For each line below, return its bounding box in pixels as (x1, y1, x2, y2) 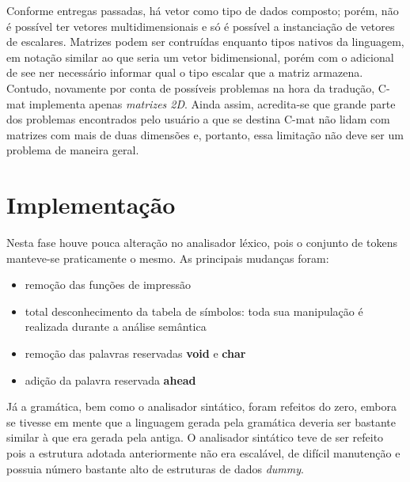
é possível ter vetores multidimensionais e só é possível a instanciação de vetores (6, 17, 395, 34)
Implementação (6, 188, 176, 221)
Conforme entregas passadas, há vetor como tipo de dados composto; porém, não (6, 2, 399, 18)
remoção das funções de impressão (25, 276, 191, 293)
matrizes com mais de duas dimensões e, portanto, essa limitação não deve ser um (6, 126, 404, 142)
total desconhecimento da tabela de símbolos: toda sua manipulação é (25, 302, 363, 319)
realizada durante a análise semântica (25, 318, 207, 335)
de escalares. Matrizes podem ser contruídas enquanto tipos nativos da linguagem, (6, 33, 404, 50)
